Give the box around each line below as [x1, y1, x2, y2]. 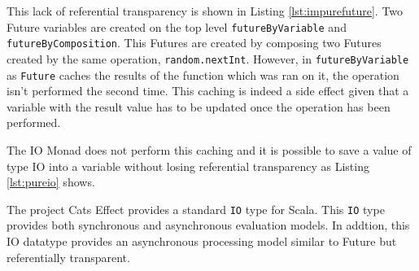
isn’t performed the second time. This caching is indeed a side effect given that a [7, 82, 409, 99]
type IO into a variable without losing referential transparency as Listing [7, 157, 369, 174]
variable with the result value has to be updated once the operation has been [7, 98, 391, 115]
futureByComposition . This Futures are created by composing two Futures [7, 34, 382, 51]
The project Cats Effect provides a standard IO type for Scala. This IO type [7, 200, 385, 217]
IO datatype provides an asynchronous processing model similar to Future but [7, 233, 397, 250]
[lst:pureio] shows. [7, 173, 95, 190]
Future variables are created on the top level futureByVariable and [7, 18, 347, 35]
